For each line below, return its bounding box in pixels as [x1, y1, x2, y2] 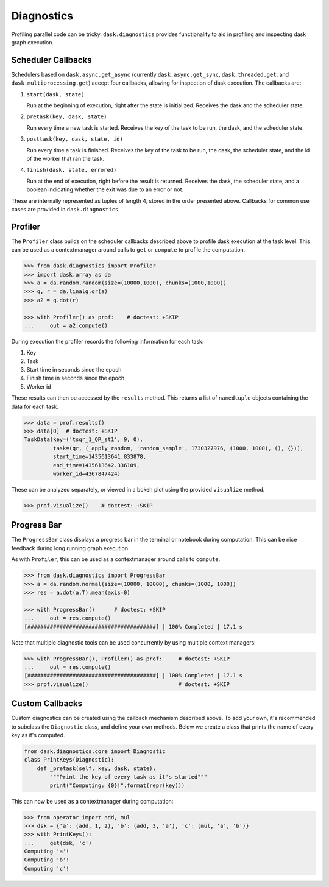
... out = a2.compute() [24, 322, 108, 329]
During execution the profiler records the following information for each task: [11, 337, 204, 345]
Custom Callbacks [11, 698, 82, 709]
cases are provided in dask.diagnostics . [11, 205, 120, 213]
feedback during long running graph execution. [11, 544, 130, 551]
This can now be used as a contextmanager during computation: [11, 797, 174, 805]
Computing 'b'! [24, 857, 69, 863]
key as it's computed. [11, 731, 65, 738]
